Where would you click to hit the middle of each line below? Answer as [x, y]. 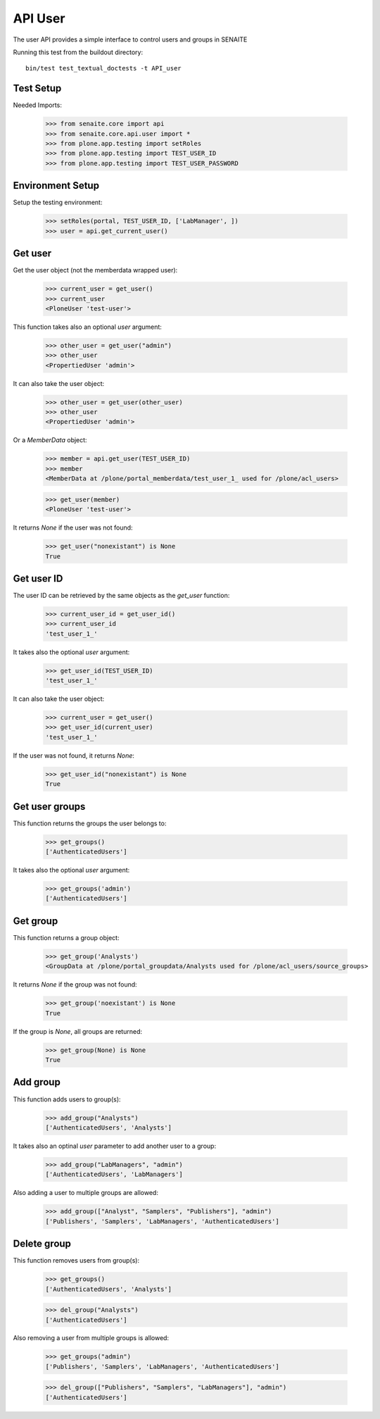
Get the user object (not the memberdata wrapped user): [95, 270]
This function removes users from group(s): [76, 1261]
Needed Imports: [38, 105]
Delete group [42, 1244]
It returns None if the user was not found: [73, 527]
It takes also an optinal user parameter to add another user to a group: [115, 1146]
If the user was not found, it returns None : [74, 755]
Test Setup [37, 88]
